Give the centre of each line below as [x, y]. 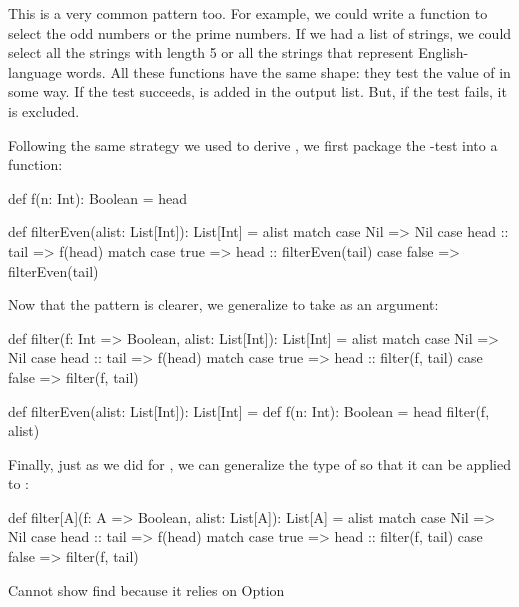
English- [443, 52]
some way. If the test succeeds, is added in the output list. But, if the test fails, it [257, 91]
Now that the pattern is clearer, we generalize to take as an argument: [223, 304]
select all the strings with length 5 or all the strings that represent [211, 52]
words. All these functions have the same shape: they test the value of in [288, 71]
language [35, 71]
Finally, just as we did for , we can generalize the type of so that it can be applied [259, 463]
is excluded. [44, 110]
